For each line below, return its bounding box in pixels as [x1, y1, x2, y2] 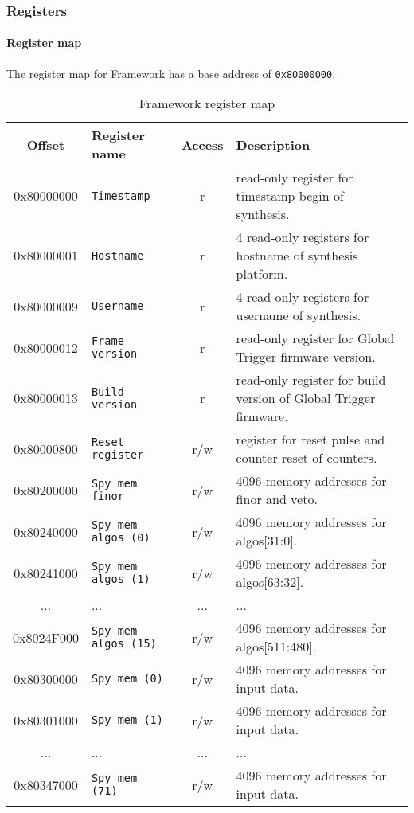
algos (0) [91, 531, 150, 545]
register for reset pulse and [236, 430, 385, 449]
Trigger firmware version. [236, 347, 376, 366]
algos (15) [91, 637, 157, 651]
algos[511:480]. [236, 637, 317, 656]
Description [236, 135, 310, 154]
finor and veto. [236, 490, 318, 509]
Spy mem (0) [91, 672, 163, 686]
